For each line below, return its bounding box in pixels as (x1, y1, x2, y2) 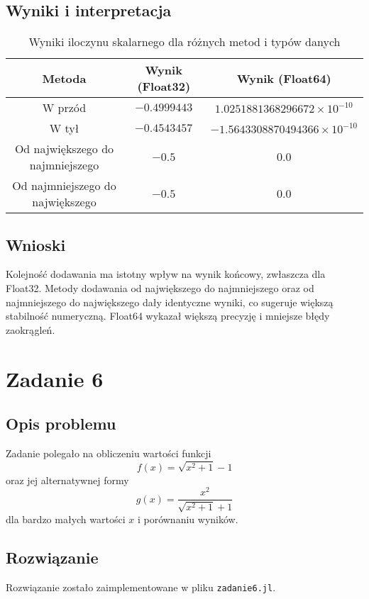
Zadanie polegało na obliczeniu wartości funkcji (6, 445, 211, 460)
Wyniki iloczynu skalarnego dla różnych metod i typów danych (28, 33, 341, 50)
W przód (42, 99, 87, 116)
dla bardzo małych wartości (6, 511, 126, 526)
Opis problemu (6, 413, 116, 435)
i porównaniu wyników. (137, 511, 238, 526)
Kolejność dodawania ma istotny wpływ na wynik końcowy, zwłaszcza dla (6, 267, 326, 281)
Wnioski (6, 233, 66, 255)
